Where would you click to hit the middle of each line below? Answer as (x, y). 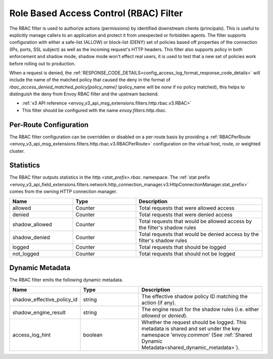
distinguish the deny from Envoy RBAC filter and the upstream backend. (84, 94)
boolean (93, 335)
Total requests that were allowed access (187, 208)
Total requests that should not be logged (187, 253)
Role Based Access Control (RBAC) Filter (96, 13)
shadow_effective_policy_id (45, 299)
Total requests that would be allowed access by (195, 221)
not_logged (26, 253)
